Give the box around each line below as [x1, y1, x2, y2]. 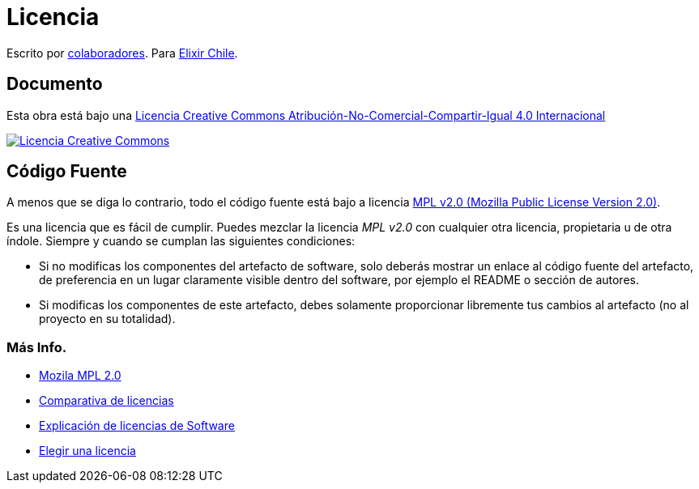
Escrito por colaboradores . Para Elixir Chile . [6, 45, 238, 60]
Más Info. [6, 338, 67, 355]
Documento [6, 74, 103, 95]
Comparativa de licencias [39, 393, 174, 408]
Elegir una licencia [39, 444, 136, 458]
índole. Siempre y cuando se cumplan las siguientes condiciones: [6, 234, 356, 249]
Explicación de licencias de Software [39, 419, 235, 433]
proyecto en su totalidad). [39, 312, 176, 326]
